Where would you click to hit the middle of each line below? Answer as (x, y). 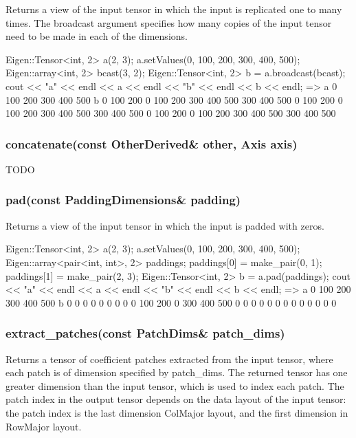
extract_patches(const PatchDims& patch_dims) (145, 333)
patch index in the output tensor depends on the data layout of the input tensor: (176, 399)
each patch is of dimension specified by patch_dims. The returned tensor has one (177, 372)
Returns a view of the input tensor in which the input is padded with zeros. (165, 225)
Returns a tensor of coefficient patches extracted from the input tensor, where (169, 359)
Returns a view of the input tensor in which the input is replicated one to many (174, 9)
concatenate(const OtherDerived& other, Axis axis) (152, 143)
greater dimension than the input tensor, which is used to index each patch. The (175, 385)
